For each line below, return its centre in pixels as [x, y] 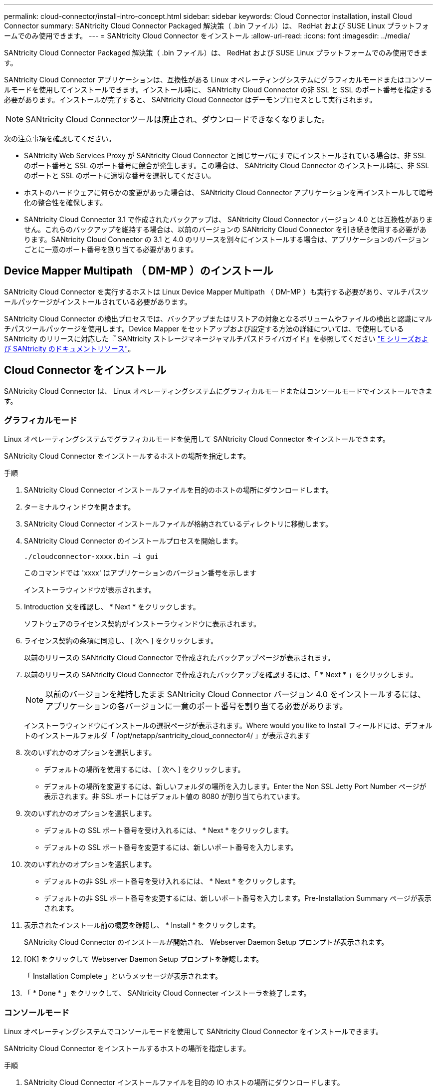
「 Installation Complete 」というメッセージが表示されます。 [123, 976]
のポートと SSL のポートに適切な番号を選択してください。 [119, 175]
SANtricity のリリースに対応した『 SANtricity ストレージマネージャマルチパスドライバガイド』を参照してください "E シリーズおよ [216, 338]
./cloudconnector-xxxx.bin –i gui [91, 557]
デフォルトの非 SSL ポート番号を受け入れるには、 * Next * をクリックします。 [172, 881]
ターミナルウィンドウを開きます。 [80, 507]
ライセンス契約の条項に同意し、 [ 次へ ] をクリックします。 [121, 641]
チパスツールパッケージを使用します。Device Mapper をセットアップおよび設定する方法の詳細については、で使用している [204, 328]
